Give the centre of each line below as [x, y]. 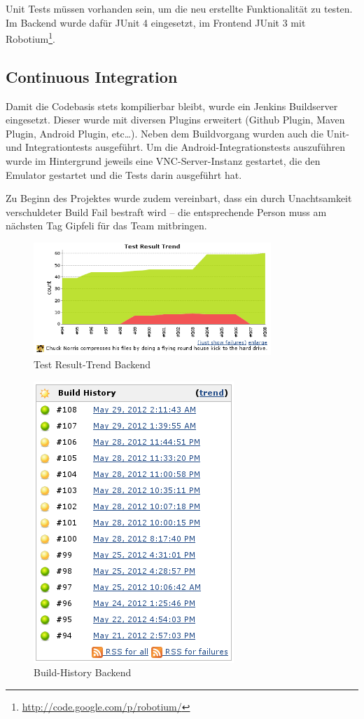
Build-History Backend [83, 672]
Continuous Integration [92, 76]
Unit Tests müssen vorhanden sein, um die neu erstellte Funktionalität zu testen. [179, 8]
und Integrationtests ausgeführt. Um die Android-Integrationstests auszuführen [175, 147]
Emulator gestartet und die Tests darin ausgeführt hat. [124, 174]
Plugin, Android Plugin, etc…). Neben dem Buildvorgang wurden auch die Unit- [177, 133]
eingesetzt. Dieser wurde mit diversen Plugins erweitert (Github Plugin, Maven [175, 120]
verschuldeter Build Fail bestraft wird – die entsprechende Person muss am [166, 211]
